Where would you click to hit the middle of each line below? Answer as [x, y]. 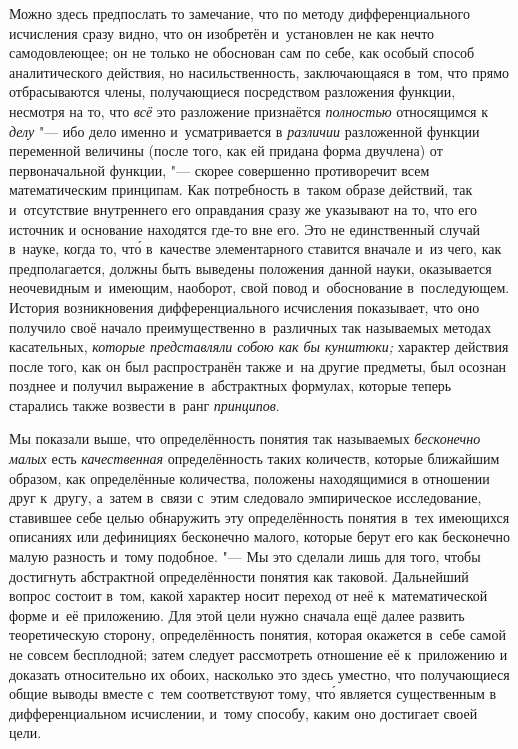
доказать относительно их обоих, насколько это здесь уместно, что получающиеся [259, 673]
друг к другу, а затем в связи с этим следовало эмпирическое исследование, [245, 497]
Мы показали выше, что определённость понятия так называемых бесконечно [245, 438]
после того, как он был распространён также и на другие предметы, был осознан [258, 365]
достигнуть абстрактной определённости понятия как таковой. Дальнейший [239, 575]
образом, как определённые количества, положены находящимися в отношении [249, 477]
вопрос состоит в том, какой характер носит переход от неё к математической [248, 595]
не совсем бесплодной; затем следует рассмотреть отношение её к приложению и [258, 654]
